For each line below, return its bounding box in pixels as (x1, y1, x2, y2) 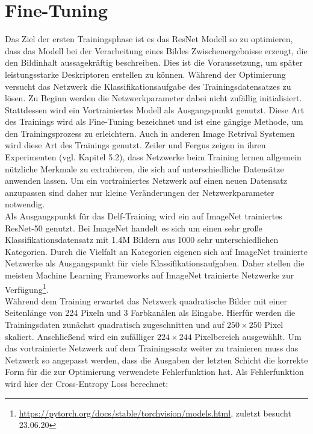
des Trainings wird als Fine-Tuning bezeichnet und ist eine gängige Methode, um (5, 115, 303, 128)
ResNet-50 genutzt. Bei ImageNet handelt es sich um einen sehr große (5, 221, 262, 234)
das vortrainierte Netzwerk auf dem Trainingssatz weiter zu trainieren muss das (5, 342, 299, 354)
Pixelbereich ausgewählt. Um (194, 330, 302, 342)
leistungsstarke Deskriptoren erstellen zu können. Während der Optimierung (5, 68, 286, 80)
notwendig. (5, 198, 45, 210)
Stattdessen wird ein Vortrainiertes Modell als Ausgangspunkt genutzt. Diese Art (5, 103, 305, 116)
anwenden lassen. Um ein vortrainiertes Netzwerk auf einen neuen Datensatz (5, 174, 287, 187)
